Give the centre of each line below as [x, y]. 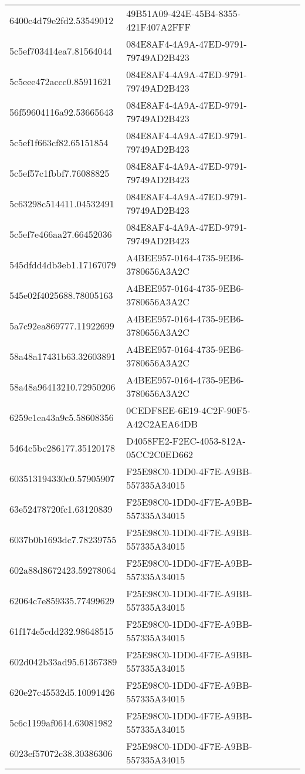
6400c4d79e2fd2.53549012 [62, 20]
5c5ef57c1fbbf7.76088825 [60, 173]
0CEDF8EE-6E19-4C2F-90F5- [188, 410]
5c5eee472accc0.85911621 [61, 81]
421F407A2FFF [158, 27]
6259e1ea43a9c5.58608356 [62, 417]
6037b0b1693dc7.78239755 [63, 539]
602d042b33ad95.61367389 [63, 661]
